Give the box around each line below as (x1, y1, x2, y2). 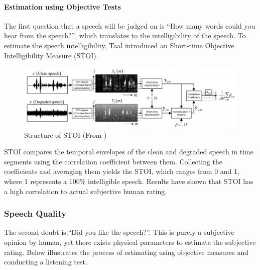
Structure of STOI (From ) (24, 129, 107, 140)
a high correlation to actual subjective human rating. (4, 186, 167, 196)
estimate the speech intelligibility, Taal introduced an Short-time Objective (4, 40, 234, 50)
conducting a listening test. (4, 256, 87, 267)
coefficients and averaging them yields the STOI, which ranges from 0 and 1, (4, 166, 239, 176)
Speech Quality (4, 207, 67, 220)
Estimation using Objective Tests (4, 1, 121, 12)
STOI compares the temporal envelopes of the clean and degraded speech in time (4, 146, 253, 157)
